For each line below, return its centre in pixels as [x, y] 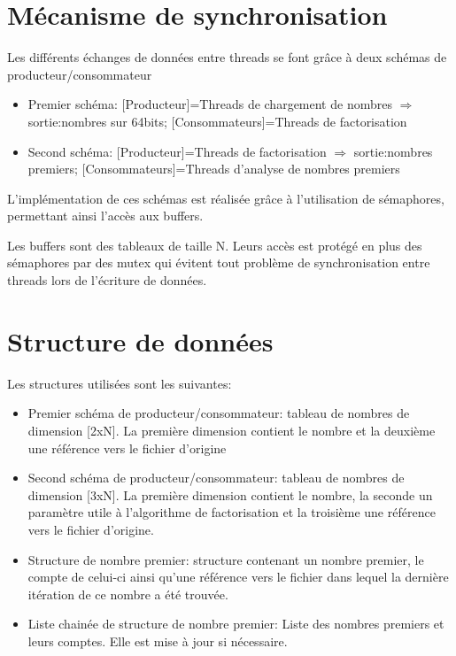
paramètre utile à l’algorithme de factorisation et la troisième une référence [232, 512]
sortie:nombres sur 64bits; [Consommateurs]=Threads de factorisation [217, 121]
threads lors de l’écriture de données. [107, 280]
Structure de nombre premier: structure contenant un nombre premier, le [226, 559]
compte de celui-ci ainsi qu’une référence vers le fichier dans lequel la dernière [238, 577]
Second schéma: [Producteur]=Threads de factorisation [177, 151]
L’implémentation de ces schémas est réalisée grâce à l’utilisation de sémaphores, [226, 198]
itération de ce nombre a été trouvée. [128, 594]
